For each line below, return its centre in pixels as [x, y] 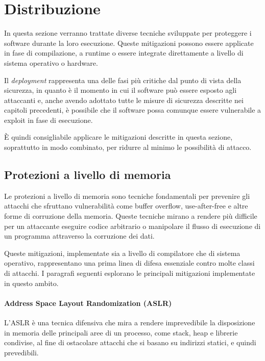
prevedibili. [21, 352]
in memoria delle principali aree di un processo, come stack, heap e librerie [121, 332]
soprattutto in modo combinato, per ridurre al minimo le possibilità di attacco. [128, 147]
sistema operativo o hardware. [51, 62]
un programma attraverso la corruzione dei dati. [79, 236]
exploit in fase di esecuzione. [49, 120]
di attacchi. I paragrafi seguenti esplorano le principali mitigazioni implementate [130, 273]
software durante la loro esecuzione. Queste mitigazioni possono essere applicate [129, 43]
